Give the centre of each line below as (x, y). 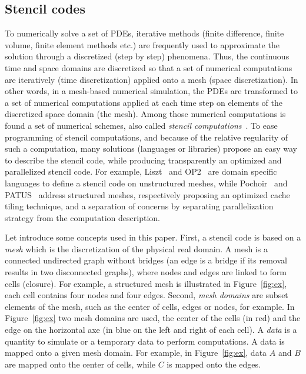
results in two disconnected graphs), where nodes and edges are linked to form (146, 272)
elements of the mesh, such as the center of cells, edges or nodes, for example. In (150, 306)
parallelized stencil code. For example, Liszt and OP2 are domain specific (141, 171)
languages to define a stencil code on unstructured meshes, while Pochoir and (146, 183)
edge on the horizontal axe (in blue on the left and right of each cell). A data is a (151, 330)
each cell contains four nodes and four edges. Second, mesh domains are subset (147, 295)
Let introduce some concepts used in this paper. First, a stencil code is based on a (153, 237)
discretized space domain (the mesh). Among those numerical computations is (145, 114)
